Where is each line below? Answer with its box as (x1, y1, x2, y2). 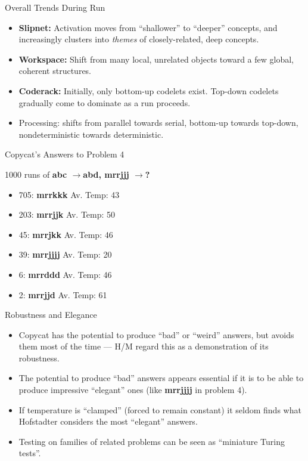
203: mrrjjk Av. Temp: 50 (18, 208, 116, 221)
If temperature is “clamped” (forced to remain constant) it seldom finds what (18, 403, 301, 416)
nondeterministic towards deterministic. (18, 128, 164, 140)
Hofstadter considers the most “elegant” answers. (18, 415, 198, 428)
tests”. (18, 447, 41, 459)
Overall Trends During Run (5, 1, 105, 13)
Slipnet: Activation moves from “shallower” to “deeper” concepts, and (18, 21, 278, 33)
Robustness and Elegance (5, 308, 97, 321)
